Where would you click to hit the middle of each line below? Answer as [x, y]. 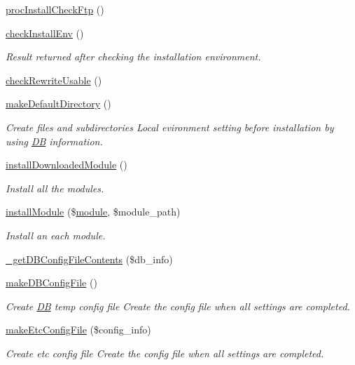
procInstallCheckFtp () [55, 9]
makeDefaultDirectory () [58, 104]
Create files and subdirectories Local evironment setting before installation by [170, 127]
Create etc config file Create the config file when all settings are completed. [165, 353]
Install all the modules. [55, 188]
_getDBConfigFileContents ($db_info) [89, 259]
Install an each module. [56, 235]
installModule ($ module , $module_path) [93, 212]
